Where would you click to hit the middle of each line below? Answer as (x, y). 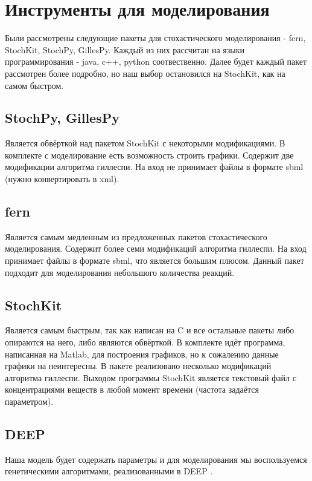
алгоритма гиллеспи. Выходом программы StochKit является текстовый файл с (151, 377)
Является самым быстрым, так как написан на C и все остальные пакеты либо (150, 330)
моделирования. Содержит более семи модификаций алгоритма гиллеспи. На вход (156, 248)
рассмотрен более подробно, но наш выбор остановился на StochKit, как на (145, 73)
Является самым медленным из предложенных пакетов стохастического (136, 236)
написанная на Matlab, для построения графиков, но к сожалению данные (142, 354)
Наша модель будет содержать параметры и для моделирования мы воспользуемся (156, 459)
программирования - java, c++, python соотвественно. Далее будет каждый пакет (156, 61)
